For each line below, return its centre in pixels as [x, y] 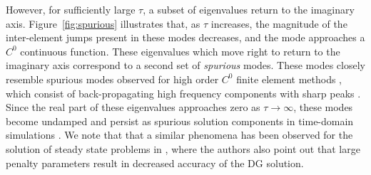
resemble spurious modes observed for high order [112, 79]
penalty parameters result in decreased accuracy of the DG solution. [155, 163]
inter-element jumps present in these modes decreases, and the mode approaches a [185, 37]
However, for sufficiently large [71, 9]
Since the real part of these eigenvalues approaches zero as [133, 107]
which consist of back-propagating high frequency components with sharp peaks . [183, 93]
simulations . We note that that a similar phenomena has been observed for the [179, 135]
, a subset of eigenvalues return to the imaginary [249, 9]
